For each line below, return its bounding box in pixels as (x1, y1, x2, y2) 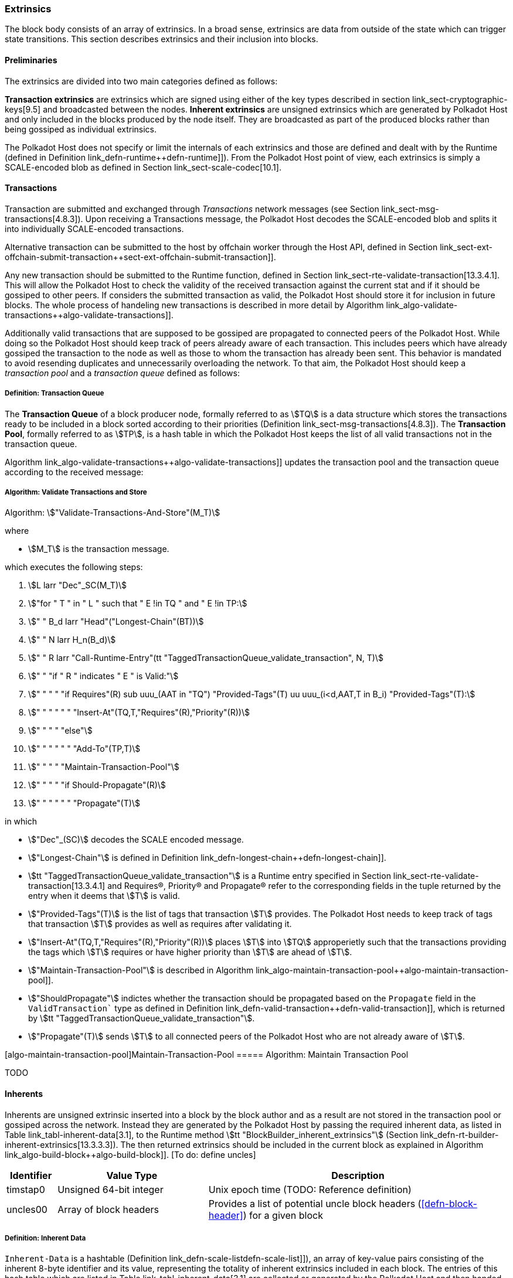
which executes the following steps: (5, 562, 143, 572)
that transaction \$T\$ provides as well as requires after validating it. (28, 919, 292, 929)
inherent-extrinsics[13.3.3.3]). (5, 1139, 118, 1150)
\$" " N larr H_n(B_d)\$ (28, 635, 116, 645)
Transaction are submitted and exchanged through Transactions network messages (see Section (5, 203, 379, 214)
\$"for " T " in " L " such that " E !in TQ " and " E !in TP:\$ (28, 598, 247, 609)
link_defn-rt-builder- (420, 1129, 499, 1140)
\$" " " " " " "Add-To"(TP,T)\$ (28, 744, 141, 754)
